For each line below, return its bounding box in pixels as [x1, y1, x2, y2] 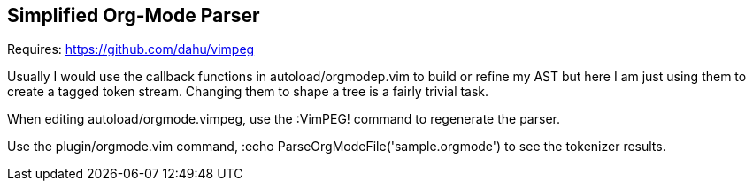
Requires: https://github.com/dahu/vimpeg [7, 41, 255, 57]
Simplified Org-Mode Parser [7, 4, 260, 26]
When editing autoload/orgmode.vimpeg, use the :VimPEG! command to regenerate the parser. [7, 111, 560, 127]
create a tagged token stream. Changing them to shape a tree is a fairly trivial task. [7, 84, 489, 100]
